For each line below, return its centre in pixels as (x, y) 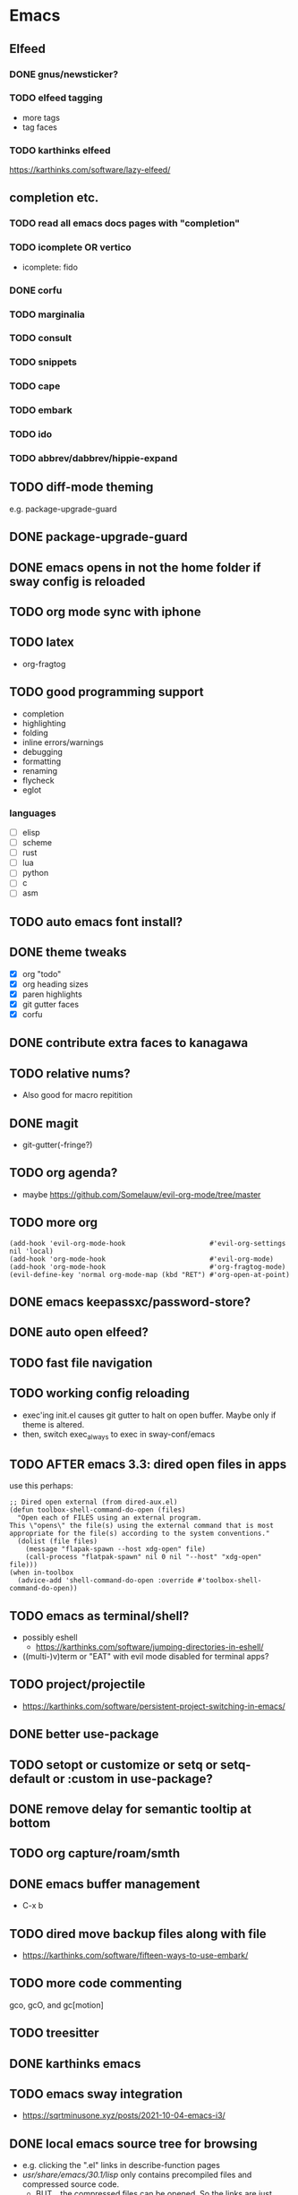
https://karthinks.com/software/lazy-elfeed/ (90, 170)
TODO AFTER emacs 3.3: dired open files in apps (148, 1464)
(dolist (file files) (58, 1541)
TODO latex (42, 643)
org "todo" (42, 973)
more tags (41, 117)
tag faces (40, 127)
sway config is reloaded (77, 582)
